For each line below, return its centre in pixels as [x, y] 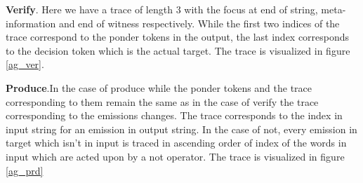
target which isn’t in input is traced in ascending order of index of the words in [176, 143]
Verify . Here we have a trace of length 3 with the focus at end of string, [162, 9]
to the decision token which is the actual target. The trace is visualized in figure [178, 50]
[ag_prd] [25, 170]
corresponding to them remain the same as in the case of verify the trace [162, 101]
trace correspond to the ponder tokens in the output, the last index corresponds [178, 37]
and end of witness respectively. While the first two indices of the [199, 23]
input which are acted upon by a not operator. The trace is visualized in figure [175, 156]
